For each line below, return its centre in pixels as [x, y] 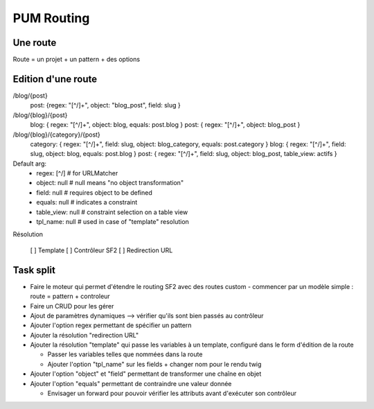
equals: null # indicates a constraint [87, 202]
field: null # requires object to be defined [94, 192]
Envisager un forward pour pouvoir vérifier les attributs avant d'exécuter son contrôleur [172, 393]
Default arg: [29, 164]
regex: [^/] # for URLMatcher [77, 173]
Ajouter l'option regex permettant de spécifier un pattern [111, 325]
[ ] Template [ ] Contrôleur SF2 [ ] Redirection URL [101, 250]
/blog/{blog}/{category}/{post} [56, 134]
